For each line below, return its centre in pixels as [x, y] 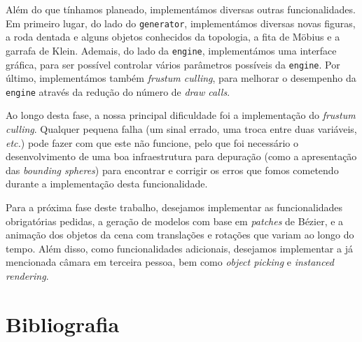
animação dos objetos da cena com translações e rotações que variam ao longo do [180, 235]
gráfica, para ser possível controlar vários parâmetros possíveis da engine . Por [173, 64]
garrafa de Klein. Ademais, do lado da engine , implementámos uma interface [171, 50]
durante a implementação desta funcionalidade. [107, 184]
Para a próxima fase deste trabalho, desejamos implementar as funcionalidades [174, 207]
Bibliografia [63, 323]
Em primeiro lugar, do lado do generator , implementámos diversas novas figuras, [181, 23]
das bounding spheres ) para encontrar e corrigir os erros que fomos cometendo [172, 170]
